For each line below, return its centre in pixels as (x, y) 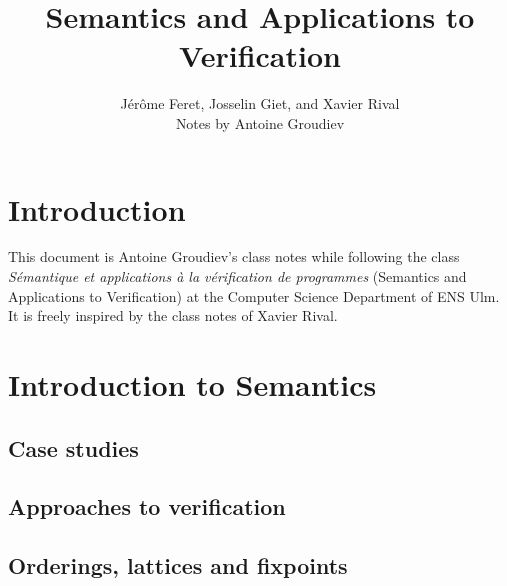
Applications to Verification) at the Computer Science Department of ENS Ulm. (254, 295)
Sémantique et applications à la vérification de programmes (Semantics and (237, 276)
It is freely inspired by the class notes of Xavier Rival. (173, 315)
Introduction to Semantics (192, 384)
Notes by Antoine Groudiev (260, 122)
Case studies (73, 447)
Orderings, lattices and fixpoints (178, 565)
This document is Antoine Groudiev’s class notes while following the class (234, 256)
